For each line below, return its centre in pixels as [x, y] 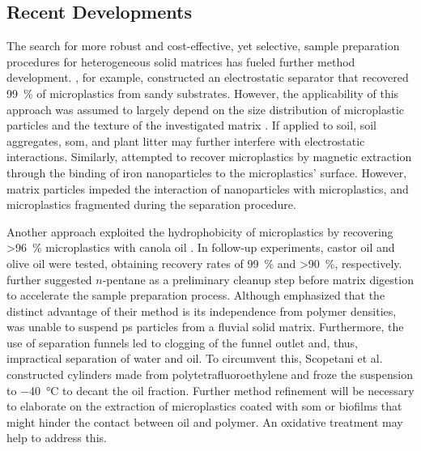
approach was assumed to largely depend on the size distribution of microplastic [206, 109]
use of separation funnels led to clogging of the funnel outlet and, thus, [182, 342]
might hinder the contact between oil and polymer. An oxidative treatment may [205, 421]
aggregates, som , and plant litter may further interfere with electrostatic [186, 140]
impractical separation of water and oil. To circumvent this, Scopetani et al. [195, 358]
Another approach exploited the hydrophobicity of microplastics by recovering [200, 231]
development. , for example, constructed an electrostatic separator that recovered [208, 77]
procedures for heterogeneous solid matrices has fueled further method [181, 61]
